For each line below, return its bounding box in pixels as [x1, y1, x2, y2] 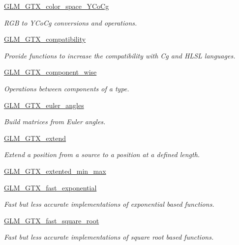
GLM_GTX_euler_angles [4, 100, 84, 110]
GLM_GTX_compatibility [4, 34, 86, 44]
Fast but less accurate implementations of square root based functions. [4, 232, 214, 242]
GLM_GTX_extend [4, 133, 66, 143]
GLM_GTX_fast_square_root [4, 215, 99, 225]
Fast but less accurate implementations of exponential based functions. [4, 199, 214, 209]
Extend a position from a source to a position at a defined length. [4, 149, 200, 160]
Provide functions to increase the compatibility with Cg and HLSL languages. [4, 50, 236, 60]
